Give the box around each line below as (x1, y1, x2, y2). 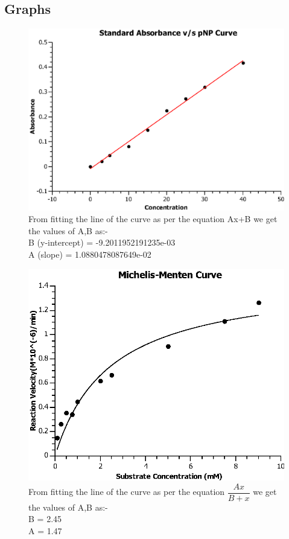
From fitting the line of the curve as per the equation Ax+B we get (28, 212, 278, 225)
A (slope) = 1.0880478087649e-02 (28, 248, 151, 261)
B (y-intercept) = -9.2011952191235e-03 (28, 236, 176, 249)
